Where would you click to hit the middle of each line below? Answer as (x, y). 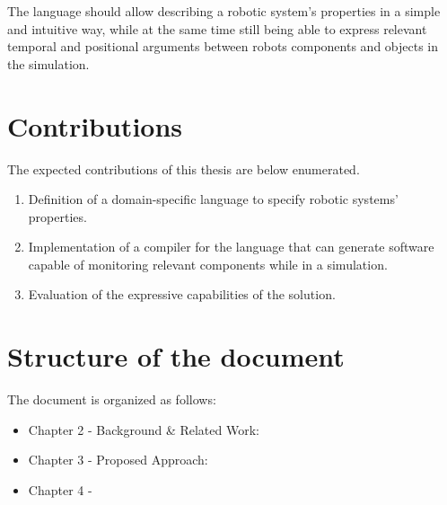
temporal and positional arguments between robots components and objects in (223, 46)
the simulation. (48, 63)
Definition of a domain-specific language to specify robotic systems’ (213, 199)
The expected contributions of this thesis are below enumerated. (184, 168)
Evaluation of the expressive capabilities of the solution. (182, 294)
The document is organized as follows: (112, 399)
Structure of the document (176, 356)
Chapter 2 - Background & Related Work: (144, 429)
